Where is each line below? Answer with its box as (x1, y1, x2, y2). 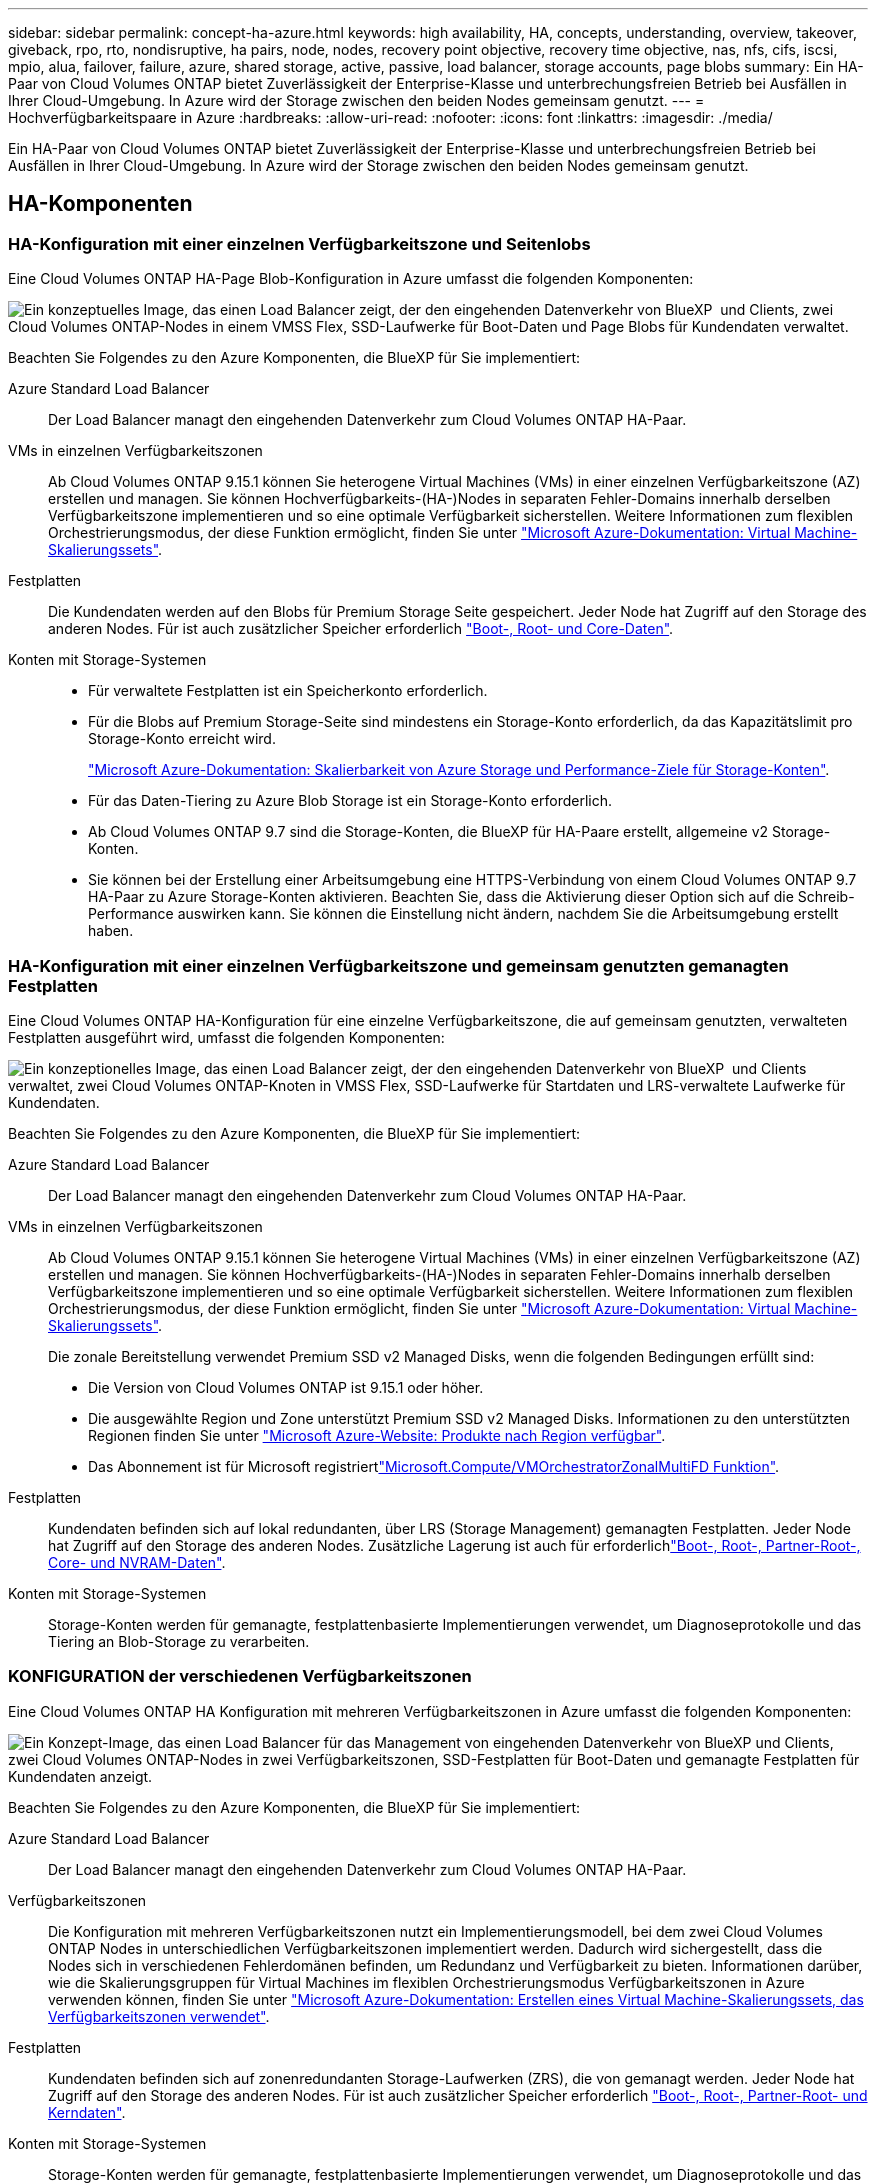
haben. (88, 922, 134, 940)
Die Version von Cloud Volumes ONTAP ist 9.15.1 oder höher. (88, 1378, 484, 1396)
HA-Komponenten (8, 191, 193, 217)
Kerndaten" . (48, 2103, 126, 2121)
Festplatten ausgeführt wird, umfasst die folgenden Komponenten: (8, 1028, 445, 1046)
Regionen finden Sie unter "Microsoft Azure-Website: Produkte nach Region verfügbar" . (88, 1426, 666, 1444)
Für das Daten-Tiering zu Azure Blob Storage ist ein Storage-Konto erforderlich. (88, 792, 612, 810)
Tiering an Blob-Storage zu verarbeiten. (48, 1632, 310, 1650)
